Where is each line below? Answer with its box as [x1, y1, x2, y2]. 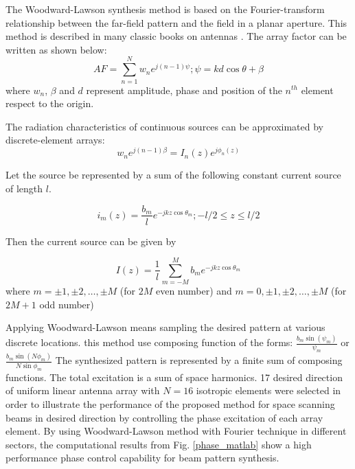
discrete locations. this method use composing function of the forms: [5, 335, 293, 350]
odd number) [39, 297, 94, 311]
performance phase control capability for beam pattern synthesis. [5, 450, 279, 465]
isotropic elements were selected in [196, 383, 341, 398]
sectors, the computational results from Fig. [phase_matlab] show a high [5, 437, 312, 451]
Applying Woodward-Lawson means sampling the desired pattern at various [5, 320, 325, 334]
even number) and [155, 284, 232, 298]
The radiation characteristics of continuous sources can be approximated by [5, 119, 323, 133]
